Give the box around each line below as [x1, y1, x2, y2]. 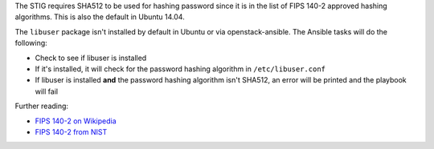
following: [14, 38, 47, 48]
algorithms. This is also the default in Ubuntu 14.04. [14, 12, 185, 22]
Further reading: [14, 101, 68, 111]
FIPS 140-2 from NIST [35, 127, 108, 136]
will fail [35, 87, 59, 96]
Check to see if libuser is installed [35, 53, 147, 62]
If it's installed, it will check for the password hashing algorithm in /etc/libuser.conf [35, 64, 325, 74]
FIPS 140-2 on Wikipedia [35, 116, 117, 126]
